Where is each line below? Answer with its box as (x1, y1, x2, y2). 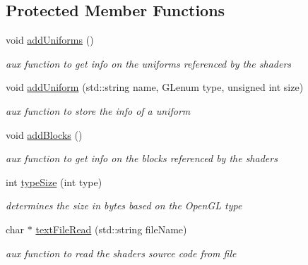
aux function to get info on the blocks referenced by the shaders (6, 151, 278, 166)
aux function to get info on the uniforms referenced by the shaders (6, 56, 292, 70)
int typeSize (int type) (6, 174, 102, 189)
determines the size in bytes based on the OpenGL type (6, 198, 242, 213)
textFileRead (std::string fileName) (35, 221, 187, 236)
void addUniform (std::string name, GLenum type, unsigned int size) (6, 80, 304, 94)
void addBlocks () (6, 127, 83, 142)
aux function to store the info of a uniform (6, 103, 191, 118)
